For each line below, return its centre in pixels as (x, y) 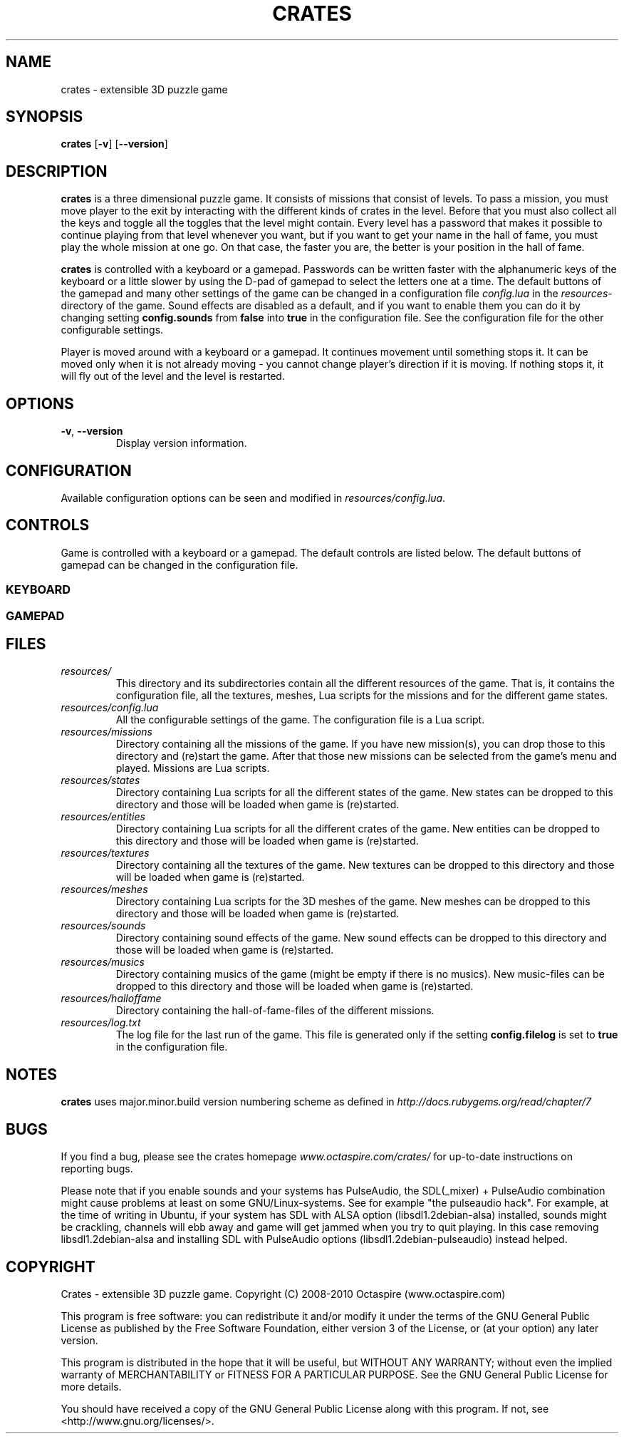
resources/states (100, 780)
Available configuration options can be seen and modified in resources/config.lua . (253, 497)
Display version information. (181, 443)
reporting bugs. (97, 1169)
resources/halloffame (111, 999)
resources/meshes (104, 889)
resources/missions (106, 732)
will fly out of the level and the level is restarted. (173, 376)
